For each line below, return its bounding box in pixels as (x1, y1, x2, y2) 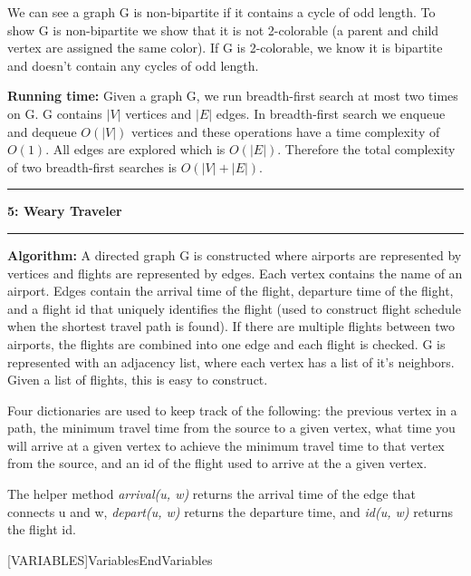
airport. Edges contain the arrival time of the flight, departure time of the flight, (7, 281, 454, 300)
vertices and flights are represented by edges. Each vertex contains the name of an (7, 263, 463, 282)
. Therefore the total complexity (277, 140, 456, 159)
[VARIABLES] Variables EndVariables (7, 550, 213, 569)
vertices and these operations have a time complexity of (131, 122, 440, 141)
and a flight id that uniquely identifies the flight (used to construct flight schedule (7, 298, 461, 317)
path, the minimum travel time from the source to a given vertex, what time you (7, 418, 456, 437)
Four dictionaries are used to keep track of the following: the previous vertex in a (7, 400, 457, 419)
